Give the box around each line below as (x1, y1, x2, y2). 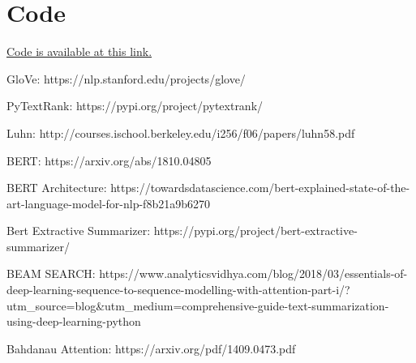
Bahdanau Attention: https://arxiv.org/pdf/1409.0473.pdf (6, 340, 296, 357)
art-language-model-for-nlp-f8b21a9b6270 (6, 194, 210, 211)
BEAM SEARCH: (6, 265, 96, 282)
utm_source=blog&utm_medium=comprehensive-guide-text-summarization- (6, 297, 389, 314)
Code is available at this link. (6, 43, 152, 60)
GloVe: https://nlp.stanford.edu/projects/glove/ (6, 70, 246, 87)
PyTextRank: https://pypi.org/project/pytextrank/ (6, 97, 264, 114)
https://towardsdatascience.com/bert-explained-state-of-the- (110, 179, 410, 196)
